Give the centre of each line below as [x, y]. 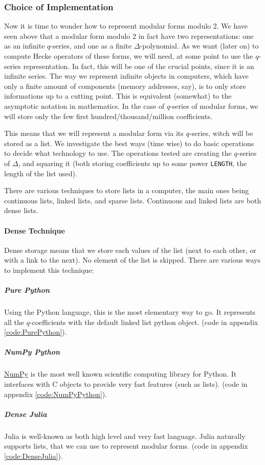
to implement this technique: [49, 270]
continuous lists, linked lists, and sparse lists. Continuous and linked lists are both [133, 200]
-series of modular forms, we [214, 106]
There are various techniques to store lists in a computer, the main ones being [127, 190]
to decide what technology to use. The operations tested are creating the [118, 153]
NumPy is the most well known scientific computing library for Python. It [120, 374]
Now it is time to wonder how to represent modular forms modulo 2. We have [126, 26]
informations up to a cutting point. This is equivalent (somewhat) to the [118, 96]
